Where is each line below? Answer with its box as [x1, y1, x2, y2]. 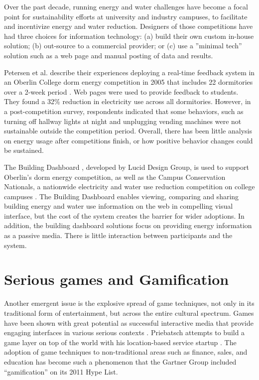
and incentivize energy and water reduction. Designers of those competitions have [4, 21, 253, 31]
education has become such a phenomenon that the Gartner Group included [4, 356, 237, 367]
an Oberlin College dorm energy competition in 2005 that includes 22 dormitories [4, 77, 253, 87]
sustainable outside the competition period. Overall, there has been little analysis [4, 126, 252, 136]
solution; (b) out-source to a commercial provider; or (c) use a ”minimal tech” [4, 40, 242, 51]
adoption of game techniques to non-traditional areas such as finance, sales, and [4, 347, 248, 357]
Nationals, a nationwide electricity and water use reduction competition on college [4, 181, 255, 192]
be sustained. [4, 145, 44, 155]
